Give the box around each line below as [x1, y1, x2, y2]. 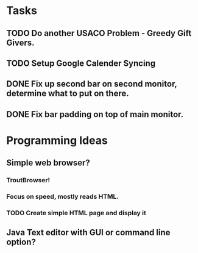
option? [6, 237, 37, 248]
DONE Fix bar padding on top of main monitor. [6, 109, 184, 119]
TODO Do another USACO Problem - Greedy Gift [6, 28, 192, 38]
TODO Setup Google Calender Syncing [6, 58, 156, 68]
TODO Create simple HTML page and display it [6, 208, 146, 217]
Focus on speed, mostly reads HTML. [6, 193, 119, 201]
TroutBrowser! [6, 176, 51, 185]
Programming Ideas [6, 134, 108, 147]
